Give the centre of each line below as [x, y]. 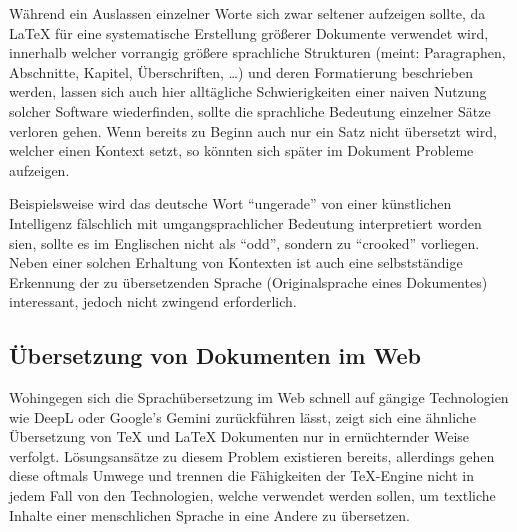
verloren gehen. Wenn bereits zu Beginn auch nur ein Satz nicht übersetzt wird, [253, 130]
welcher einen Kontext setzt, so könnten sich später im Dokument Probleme [241, 150]
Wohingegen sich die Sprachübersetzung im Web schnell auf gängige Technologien [259, 397]
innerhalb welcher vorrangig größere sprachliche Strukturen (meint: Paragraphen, [257, 52]
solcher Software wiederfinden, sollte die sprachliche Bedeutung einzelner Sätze [250, 110]
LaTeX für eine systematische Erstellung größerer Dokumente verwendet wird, [249, 32]
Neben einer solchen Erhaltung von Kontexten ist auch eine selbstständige [236, 262]
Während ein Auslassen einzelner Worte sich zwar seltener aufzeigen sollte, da [247, 13]
